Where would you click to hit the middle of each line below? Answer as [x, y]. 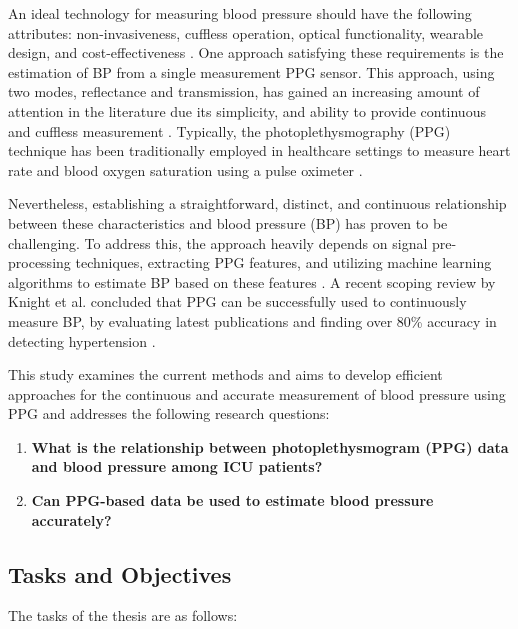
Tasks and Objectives [120, 573]
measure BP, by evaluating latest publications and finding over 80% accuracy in [252, 320]
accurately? [71, 519]
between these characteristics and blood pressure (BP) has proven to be [228, 222]
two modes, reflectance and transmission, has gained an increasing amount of [244, 91]
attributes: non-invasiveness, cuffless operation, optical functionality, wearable [246, 32]
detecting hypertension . [82, 340]
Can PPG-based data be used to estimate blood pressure [232, 500]
